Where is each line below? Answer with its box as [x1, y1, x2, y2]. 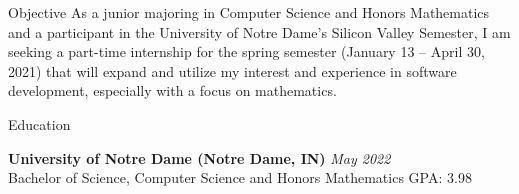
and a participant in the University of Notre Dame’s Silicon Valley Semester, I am [8, 21, 511, 42]
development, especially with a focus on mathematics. [8, 80, 337, 101]
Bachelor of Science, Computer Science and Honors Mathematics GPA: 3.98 [8, 167, 472, 188]
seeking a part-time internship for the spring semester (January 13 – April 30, [8, 41, 485, 62]
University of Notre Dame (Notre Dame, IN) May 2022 [8, 147, 391, 168]
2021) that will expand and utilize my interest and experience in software [8, 60, 457, 81]
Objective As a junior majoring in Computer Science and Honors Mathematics [8, 2, 490, 22]
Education [8, 113, 71, 134]
